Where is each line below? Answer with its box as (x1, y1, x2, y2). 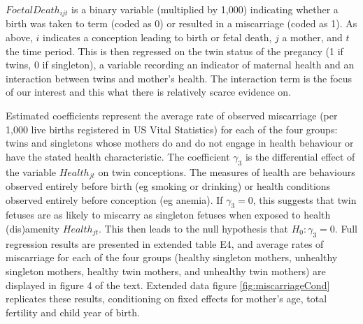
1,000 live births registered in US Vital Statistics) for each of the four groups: (6, 121, 338, 136)
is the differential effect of (245, 149, 355, 163)
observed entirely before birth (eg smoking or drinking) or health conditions (6, 179, 331, 193)
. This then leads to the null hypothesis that (99, 221, 289, 236)
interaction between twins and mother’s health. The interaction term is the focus (6, 71, 353, 85)
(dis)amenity (6, 221, 60, 236)
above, (6, 30, 33, 45)
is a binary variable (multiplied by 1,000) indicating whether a (71, 2, 339, 16)
